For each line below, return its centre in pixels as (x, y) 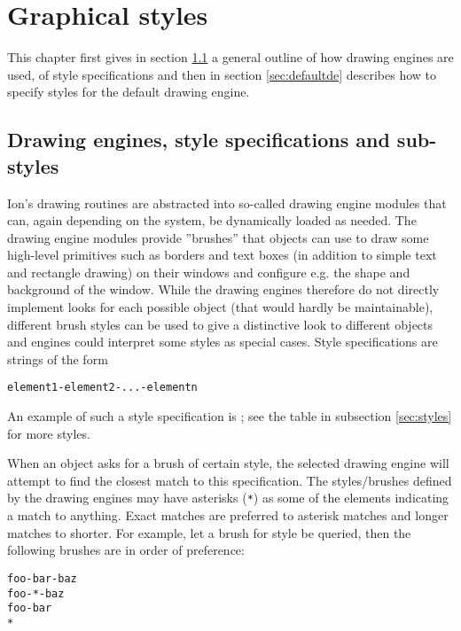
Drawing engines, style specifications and (199, 140)
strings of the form (58, 358)
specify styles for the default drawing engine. (129, 92)
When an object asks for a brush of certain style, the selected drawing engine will (228, 463)
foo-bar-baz (42, 578)
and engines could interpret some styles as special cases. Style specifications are (223, 342)
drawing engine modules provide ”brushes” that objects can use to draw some (218, 237)
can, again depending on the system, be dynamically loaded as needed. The (212, 220)
